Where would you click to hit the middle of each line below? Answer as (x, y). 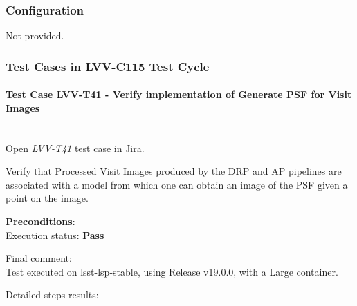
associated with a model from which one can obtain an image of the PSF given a (177, 184)
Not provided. (35, 36)
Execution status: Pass (55, 235)
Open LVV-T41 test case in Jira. (75, 147)
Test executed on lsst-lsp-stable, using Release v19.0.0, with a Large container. (172, 271)
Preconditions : (40, 221)
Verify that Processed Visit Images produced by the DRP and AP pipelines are (174, 171)
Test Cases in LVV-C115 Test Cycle (108, 66)
